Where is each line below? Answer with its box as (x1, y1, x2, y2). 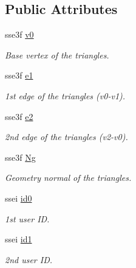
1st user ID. (5, 212, 50, 225)
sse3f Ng (5, 150, 36, 163)
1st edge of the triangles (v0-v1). (5, 89, 126, 102)
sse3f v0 (5, 28, 34, 41)
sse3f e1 (5, 69, 33, 82)
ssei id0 (5, 191, 32, 204)
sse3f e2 (5, 110, 33, 122)
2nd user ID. (5, 253, 53, 266)
